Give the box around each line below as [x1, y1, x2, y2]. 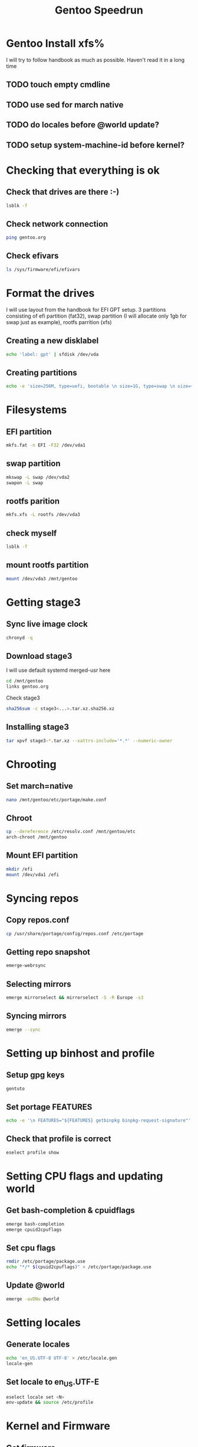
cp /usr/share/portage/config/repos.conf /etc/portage [6, 930, 144, 936]
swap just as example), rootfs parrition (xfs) [6, 318, 112, 325]
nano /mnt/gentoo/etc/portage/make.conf [6, 796, 107, 803]
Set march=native [6, 781, 74, 791]
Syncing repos [6, 891, 79, 905]
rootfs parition [6, 496, 60, 506]
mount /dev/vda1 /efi [6, 871, 60, 877]
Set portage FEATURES [6, 1102, 93, 1112]
